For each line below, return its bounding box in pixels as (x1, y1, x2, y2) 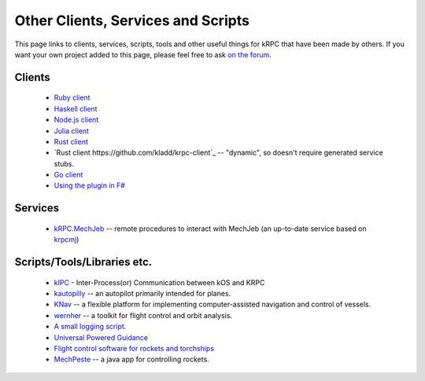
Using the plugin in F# (54, 181, 126, 190)
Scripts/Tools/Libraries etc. (14, 255, 153, 269)
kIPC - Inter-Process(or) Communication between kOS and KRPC (54, 277, 265, 287)
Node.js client (54, 115, 99, 125)
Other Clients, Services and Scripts (14, 12, 249, 29)
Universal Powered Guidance (54, 332, 149, 342)
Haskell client (54, 104, 98, 113)
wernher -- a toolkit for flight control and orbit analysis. (54, 310, 232, 320)
